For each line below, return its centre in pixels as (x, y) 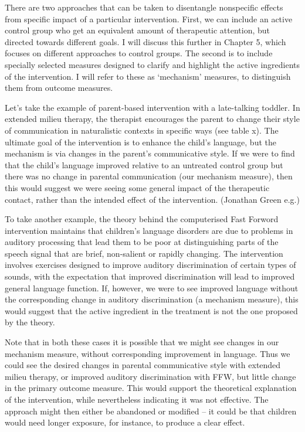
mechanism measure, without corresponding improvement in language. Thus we (148, 353)
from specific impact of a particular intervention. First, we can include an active (149, 18)
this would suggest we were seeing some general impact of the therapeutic (137, 187)
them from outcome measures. (59, 88)
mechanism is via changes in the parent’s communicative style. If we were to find (150, 153)
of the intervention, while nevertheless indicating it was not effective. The (137, 399)
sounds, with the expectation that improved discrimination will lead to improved (150, 276)
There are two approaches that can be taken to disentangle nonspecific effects (144, 7)
